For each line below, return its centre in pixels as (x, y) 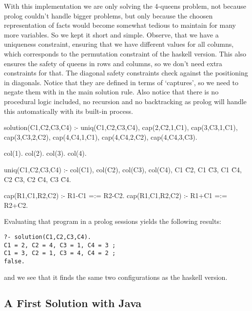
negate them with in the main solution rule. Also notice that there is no (111, 92)
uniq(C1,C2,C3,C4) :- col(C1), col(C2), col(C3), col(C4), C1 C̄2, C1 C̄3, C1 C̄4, (123, 169)
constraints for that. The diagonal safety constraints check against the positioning (126, 73)
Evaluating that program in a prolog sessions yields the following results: (113, 221)
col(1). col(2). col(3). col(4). (45, 153)
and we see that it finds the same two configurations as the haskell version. (116, 277)
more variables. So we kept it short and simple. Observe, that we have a (111, 34)
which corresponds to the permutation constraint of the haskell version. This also (125, 53)
